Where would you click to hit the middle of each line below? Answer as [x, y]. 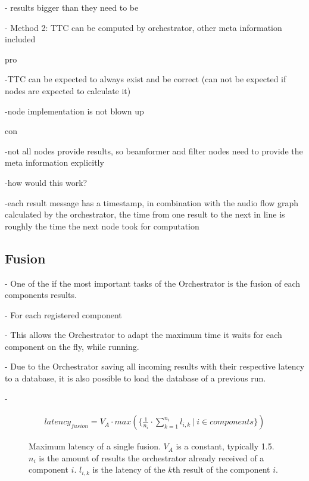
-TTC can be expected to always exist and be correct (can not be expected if [146, 79]
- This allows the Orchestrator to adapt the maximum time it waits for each [143, 335]
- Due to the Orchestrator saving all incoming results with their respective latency [155, 366]
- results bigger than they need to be [72, 7]
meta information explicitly [54, 162]
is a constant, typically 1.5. [225, 446]
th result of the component [221, 469]
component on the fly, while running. [72, 346]
